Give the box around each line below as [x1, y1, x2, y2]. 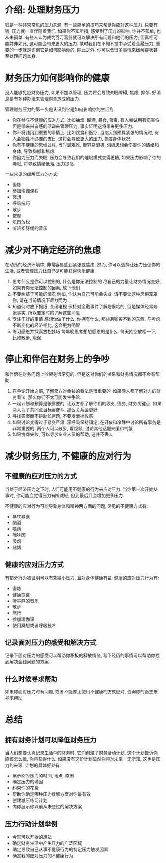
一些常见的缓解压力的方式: [5, 171, 59, 177]
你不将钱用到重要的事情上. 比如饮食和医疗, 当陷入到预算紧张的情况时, [12, 129, 154, 135]
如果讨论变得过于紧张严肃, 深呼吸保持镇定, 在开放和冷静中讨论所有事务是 [12, 419, 161, 425]
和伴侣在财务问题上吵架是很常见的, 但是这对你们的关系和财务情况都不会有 [5, 371, 155, 377]
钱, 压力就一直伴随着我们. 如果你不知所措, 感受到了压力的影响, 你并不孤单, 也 [5, 28, 161, 34]
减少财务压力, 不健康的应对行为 [5, 450, 132, 462]
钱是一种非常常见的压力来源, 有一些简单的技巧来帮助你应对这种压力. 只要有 [5, 22, 158, 28]
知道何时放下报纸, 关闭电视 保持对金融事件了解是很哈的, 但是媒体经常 [12, 303, 154, 309]
